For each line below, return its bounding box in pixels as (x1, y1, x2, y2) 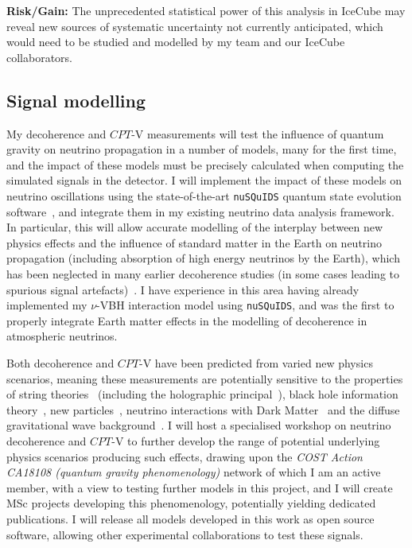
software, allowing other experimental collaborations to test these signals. (6, 526, 363, 542)
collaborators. (6, 49, 73, 65)
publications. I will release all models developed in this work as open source (6, 510, 375, 527)
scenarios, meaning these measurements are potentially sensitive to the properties (6, 370, 403, 387)
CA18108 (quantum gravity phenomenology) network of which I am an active (6, 464, 381, 480)
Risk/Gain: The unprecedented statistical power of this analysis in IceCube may (6, 2, 406, 18)
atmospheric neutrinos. (6, 328, 118, 344)
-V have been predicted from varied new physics (139, 355, 373, 371)
